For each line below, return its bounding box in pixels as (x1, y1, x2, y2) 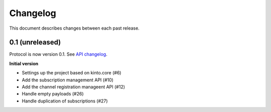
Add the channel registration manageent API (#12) (22, 84, 125, 90)
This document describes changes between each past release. (9, 25, 140, 31)
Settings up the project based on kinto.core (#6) (22, 70, 121, 76)
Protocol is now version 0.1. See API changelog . (9, 51, 107, 57)
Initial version (9, 60, 39, 66)
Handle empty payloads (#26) (22, 91, 84, 97)
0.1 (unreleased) (9, 38, 61, 47)
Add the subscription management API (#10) (22, 77, 114, 83)
